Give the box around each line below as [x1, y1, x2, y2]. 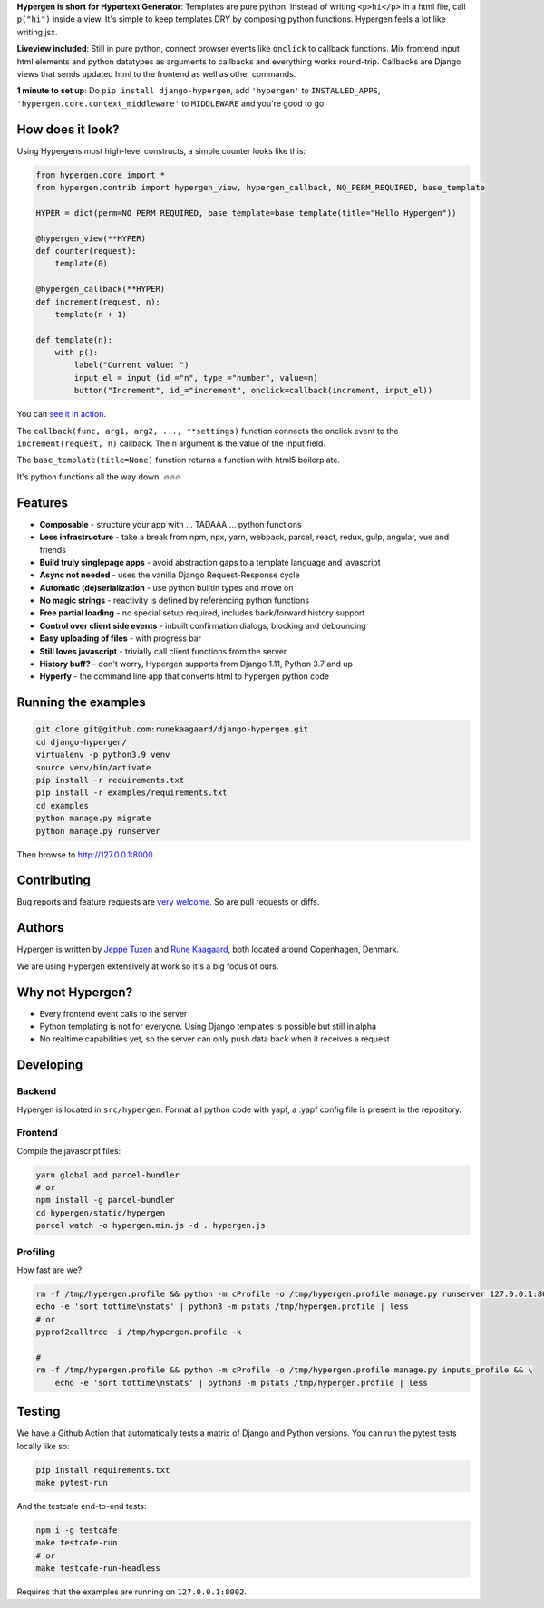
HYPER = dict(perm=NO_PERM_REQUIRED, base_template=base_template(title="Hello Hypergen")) [35, 208, 457, 218]
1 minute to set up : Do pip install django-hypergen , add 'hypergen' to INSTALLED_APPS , [16, 85, 381, 96]
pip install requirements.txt [35, 1465, 170, 1475]
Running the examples [16, 694, 147, 711]
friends [39, 544, 67, 555]
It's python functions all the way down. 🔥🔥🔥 [16, 471, 181, 482]
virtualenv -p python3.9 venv [35, 750, 170, 760]
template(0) [54, 258, 109, 269]
